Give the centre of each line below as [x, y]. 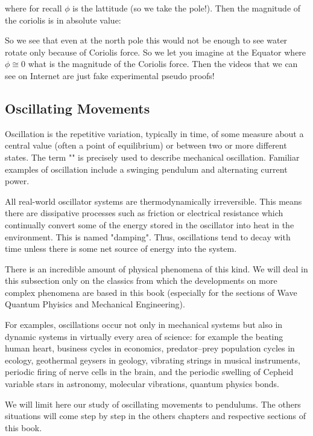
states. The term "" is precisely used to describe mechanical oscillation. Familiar [152, 157]
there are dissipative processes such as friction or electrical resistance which [144, 213]
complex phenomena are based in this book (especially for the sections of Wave [151, 292]
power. [17, 181]
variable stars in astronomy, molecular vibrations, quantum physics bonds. [142, 384]
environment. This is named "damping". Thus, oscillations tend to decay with [148, 236]
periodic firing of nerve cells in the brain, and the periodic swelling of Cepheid [149, 372]
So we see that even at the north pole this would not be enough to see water [146, 40]
